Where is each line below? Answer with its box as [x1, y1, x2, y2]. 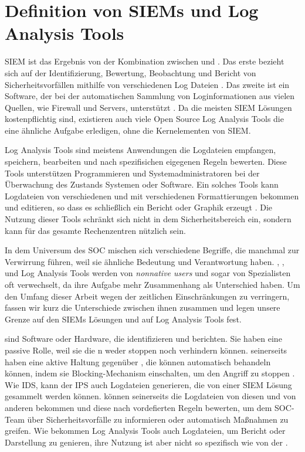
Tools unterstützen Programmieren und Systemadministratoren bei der [5, 166, 260, 179]
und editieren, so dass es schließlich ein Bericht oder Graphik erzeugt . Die [5, 201, 273, 213]
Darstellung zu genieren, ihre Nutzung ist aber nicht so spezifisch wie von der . [5, 436, 288, 448]
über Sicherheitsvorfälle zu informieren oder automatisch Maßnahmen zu [27, 413, 289, 425]
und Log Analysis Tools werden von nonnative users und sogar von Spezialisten [5, 267, 291, 279]
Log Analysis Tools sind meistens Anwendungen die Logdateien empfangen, [5, 144, 276, 156]
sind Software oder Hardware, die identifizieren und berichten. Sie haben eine [5, 332, 282, 345]
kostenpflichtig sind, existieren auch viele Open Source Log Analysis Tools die [5, 113, 284, 125]
